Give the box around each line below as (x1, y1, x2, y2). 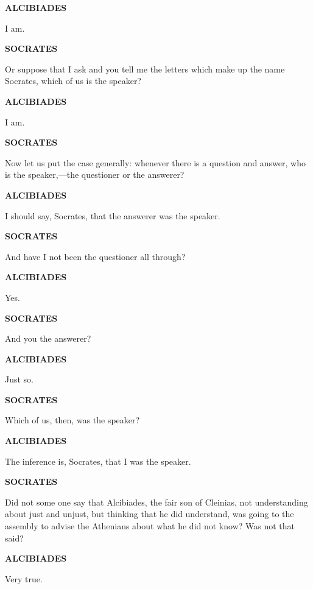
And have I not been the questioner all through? (5, 250, 186, 263)
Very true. (5, 572, 43, 585)
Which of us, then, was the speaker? (5, 414, 140, 426)
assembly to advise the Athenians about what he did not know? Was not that (5, 520, 295, 532)
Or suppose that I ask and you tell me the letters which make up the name (5, 62, 285, 75)
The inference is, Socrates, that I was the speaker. (5, 454, 191, 467)
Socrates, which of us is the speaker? (5, 74, 141, 87)
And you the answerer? (5, 332, 91, 345)
